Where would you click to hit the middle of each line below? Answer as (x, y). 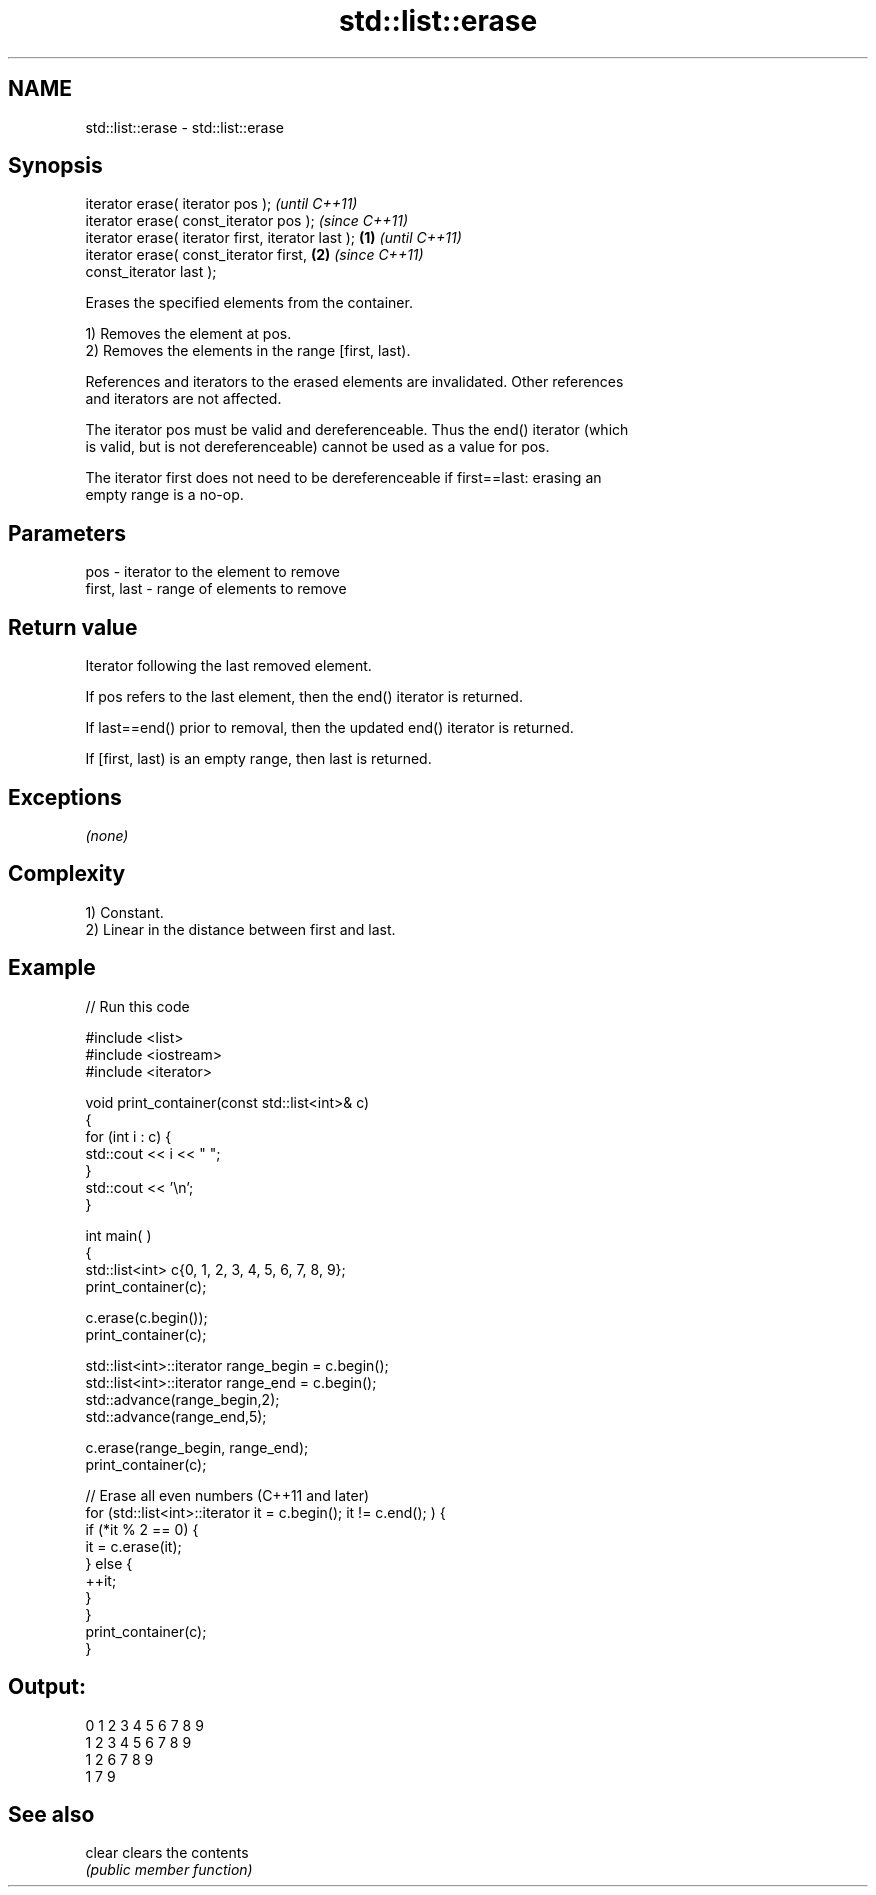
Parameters (67, 533)
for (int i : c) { (128, 1136)
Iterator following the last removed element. (228, 666)
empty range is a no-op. (164, 495)
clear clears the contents (167, 1853)
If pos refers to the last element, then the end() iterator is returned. (304, 697)
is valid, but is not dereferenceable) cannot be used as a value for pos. (317, 447)
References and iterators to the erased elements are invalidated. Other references (354, 382)
